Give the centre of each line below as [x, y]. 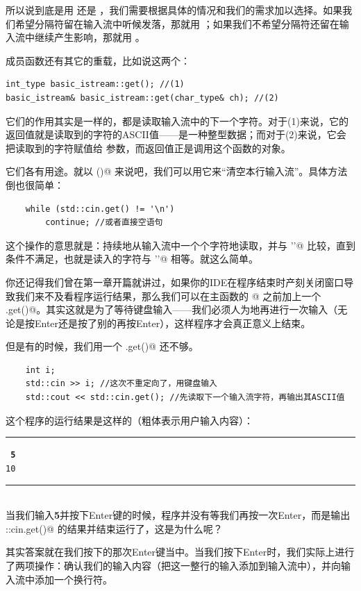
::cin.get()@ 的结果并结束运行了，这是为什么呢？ [114, 528]
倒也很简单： [35, 184]
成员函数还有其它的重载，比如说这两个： [98, 60]
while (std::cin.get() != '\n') [100, 209]
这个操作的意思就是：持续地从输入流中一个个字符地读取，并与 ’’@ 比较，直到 [180, 245]
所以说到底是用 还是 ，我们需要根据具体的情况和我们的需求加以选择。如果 [174, 10]
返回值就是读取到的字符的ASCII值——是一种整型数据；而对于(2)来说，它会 [176, 134]
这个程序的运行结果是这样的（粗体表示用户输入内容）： [129, 420]
